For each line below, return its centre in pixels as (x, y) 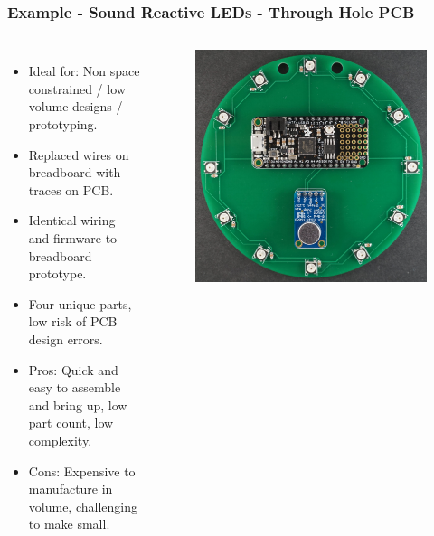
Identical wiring (72, 220)
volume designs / (75, 106)
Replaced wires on (79, 154)
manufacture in (71, 489)
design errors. (66, 339)
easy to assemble (75, 387)
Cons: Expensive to (82, 470)
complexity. (60, 440)
